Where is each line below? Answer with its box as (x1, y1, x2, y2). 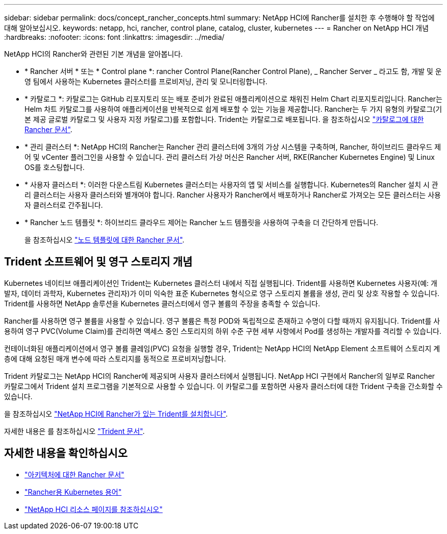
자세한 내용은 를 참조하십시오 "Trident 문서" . (4, 426, 145, 435)
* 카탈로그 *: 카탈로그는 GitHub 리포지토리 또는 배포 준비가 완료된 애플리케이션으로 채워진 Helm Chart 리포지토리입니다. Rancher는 (24, 94, 442, 103)
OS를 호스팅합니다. (24, 163, 85, 172)
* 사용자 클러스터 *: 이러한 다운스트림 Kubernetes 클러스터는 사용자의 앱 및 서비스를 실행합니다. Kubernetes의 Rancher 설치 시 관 (24, 180, 438, 189)
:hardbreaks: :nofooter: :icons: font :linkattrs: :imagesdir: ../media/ (4, 33, 225, 41)
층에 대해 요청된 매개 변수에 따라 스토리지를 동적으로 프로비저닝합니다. (4, 354, 226, 363)
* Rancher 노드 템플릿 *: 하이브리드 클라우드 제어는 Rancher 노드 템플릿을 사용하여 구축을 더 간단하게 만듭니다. (24, 218, 379, 227)
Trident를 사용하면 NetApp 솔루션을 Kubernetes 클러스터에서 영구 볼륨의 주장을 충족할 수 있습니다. (4, 299, 320, 308)
